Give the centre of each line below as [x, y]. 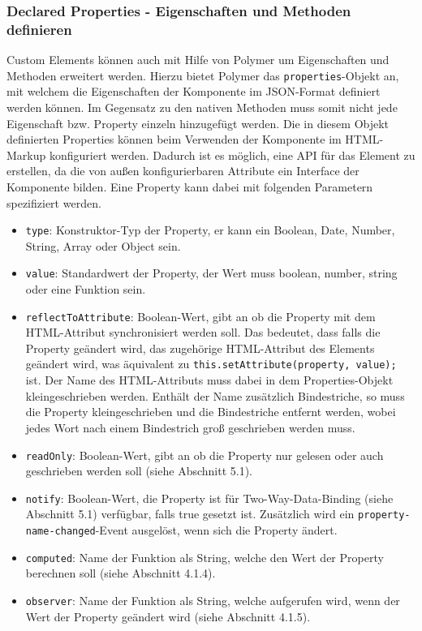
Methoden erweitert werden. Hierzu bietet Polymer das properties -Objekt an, [203, 75]
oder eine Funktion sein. [86, 289]
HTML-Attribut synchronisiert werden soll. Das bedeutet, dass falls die [203, 332]
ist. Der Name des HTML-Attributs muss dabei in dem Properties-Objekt [209, 380]
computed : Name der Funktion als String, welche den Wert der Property [205, 557]
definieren [39, 29]
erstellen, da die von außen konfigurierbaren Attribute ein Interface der [183, 171]
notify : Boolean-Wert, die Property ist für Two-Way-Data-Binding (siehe [209, 498]
